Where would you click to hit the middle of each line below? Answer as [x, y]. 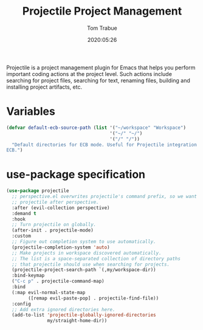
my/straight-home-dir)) [77, 321]
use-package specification [76, 175]
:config [22, 304]
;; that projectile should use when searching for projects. [91, 264]
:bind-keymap [28, 276]
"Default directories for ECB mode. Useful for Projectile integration [105, 145]
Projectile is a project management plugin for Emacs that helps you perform [101, 67]
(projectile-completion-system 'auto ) [61, 247]
